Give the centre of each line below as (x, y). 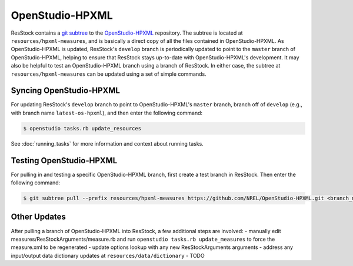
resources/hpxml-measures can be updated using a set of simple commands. (109, 74)
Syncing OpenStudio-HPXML (66, 91)
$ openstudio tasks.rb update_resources (82, 128)
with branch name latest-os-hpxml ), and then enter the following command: (107, 113)
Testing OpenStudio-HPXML (64, 161)
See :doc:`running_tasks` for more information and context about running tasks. (107, 143)
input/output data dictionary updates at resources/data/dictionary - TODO (108, 255)
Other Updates (38, 217)
